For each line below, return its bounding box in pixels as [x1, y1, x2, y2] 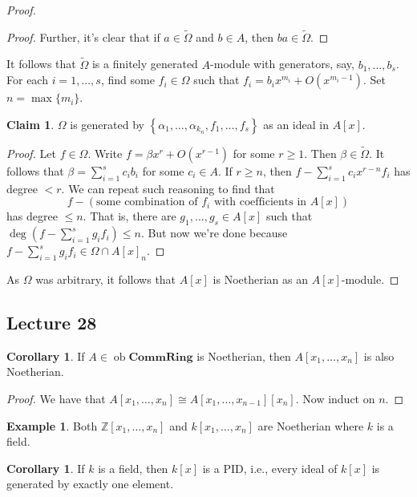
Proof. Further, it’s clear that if [6, 28, 160, 45]
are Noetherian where [257, 417, 364, 434]
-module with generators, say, [210, 55, 354, 72]
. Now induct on [295, 390, 375, 406]
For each [6, 71, 48, 88]
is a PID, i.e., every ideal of [202, 459, 338, 476]
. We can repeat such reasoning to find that [61, 180, 275, 196]
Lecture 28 [6, 310, 97, 334]
